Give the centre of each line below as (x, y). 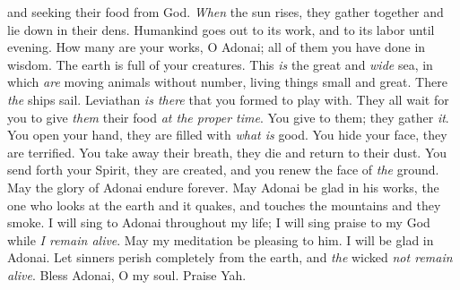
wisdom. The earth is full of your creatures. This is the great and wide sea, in (220, 64)
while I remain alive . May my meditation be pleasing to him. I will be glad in (221, 239)
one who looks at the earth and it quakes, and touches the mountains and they (224, 205)
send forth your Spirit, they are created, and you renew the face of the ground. (223, 170)
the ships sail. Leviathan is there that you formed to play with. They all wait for (228, 99)
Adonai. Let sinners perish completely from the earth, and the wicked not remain (230, 257)
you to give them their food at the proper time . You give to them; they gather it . (228, 117)
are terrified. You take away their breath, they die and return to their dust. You (227, 152)
